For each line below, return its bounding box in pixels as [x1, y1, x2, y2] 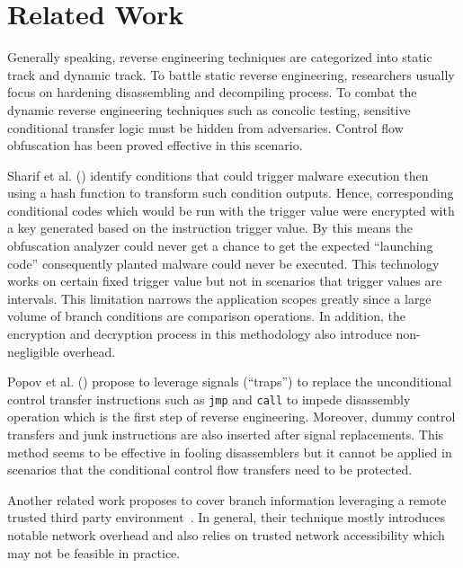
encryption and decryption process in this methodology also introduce [7, 324, 392, 343]
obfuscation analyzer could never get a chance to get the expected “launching [7, 236, 433, 255]
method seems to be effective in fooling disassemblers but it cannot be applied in [7, 442, 452, 461]
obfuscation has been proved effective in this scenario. [7, 136, 303, 155]
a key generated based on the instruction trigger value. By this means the [7, 218, 413, 237]
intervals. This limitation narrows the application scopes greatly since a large [7, 288, 432, 307]
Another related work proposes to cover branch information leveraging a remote [7, 490, 447, 509]
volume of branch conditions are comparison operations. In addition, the [7, 306, 405, 325]
